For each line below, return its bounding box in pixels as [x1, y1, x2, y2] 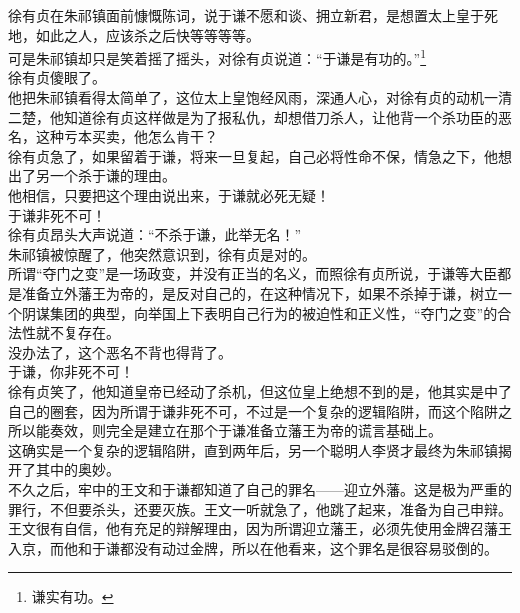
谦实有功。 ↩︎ [31, 586, 114, 607]
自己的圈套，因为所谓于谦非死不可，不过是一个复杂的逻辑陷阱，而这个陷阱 [8, 400, 498, 421]
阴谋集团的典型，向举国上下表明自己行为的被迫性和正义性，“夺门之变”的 [21, 302, 498, 323]
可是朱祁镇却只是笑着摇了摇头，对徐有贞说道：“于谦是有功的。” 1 [8, 45, 427, 68]
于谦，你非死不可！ [8, 361, 134, 382]
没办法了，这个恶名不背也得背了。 [8, 341, 232, 362]
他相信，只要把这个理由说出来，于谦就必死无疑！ [8, 185, 330, 205]
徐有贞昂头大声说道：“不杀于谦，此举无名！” [8, 224, 302, 245]
